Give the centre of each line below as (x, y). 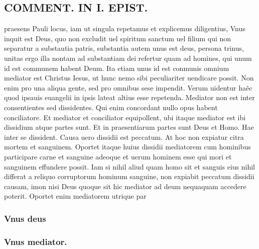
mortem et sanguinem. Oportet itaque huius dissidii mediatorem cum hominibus (127, 147)
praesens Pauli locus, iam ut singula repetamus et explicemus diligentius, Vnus (125, 28)
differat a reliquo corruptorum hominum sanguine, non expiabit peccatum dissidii (129, 176)
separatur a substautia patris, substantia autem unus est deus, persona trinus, (124, 48)
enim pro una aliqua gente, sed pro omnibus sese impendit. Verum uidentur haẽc (128, 87)
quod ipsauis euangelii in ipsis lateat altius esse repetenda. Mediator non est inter (129, 97)
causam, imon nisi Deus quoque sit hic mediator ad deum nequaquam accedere (125, 186)
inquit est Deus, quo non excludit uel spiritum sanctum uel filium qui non (118, 38)
